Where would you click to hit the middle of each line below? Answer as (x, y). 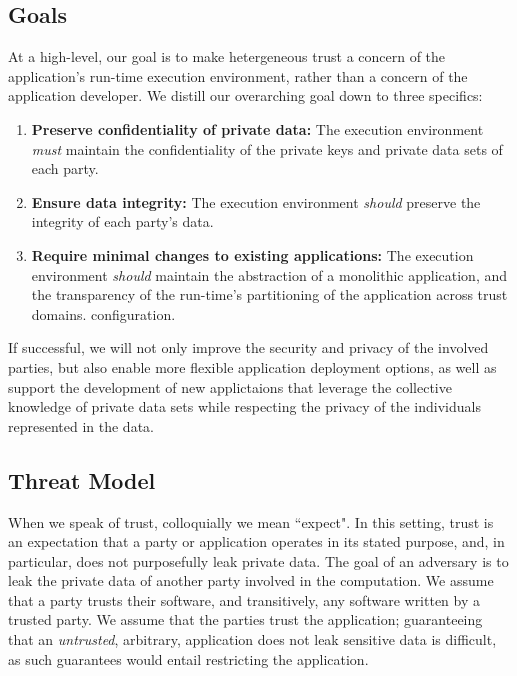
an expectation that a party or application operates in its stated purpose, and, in (256, 541)
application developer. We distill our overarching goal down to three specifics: (245, 95)
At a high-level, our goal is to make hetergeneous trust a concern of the (227, 56)
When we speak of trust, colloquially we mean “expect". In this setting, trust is (251, 521)
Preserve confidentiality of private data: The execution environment (257, 128)
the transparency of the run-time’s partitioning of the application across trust (269, 294)
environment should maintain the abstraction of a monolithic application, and (269, 274)
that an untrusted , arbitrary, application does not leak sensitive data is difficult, (252, 639)
